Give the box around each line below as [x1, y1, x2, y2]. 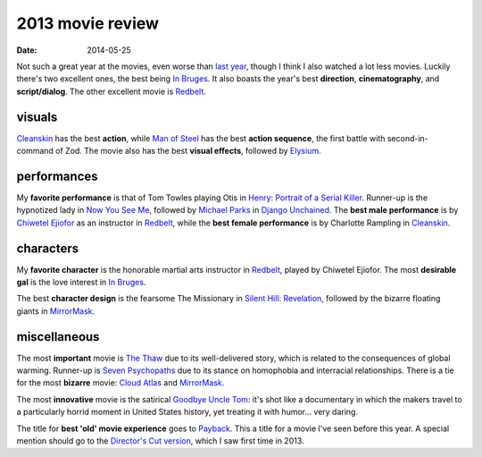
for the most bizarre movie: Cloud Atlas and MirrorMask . [16, 377, 225, 388]
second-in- [386, 132, 428, 143]
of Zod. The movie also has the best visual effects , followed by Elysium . [54, 146, 321, 157]
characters [16, 241, 79, 256]
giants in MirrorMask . [16, 305, 96, 317]
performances [16, 168, 98, 183]
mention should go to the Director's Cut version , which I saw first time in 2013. [16, 436, 304, 446]
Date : [16, 45, 37, 55]
